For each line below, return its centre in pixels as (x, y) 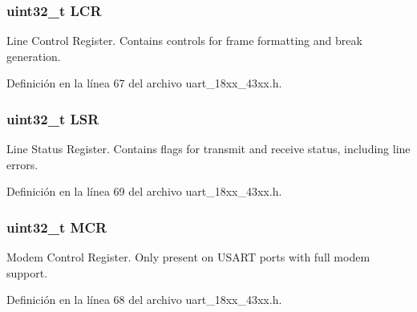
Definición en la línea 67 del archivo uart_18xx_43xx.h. (144, 83)
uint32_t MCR (57, 227)
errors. (22, 164)
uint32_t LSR (53, 118)
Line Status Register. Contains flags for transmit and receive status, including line (208, 149)
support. (27, 272)
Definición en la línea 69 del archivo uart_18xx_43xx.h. (144, 191)
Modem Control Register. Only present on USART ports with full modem (188, 257)
